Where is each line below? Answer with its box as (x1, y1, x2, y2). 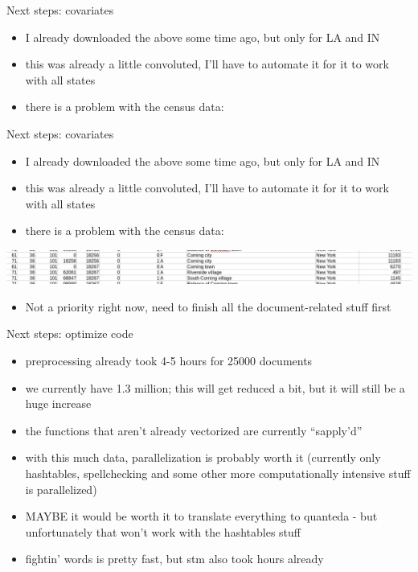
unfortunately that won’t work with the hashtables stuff (25, 523, 301, 540)
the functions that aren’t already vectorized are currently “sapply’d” (25, 422, 363, 438)
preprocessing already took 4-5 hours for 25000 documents (25, 352, 313, 369)
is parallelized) (25, 480, 97, 497)
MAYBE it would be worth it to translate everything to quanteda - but (25, 508, 378, 525)
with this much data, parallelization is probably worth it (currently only (25, 449, 381, 466)
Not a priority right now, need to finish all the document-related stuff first (25, 298, 391, 315)
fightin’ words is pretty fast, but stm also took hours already (25, 550, 324, 567)
